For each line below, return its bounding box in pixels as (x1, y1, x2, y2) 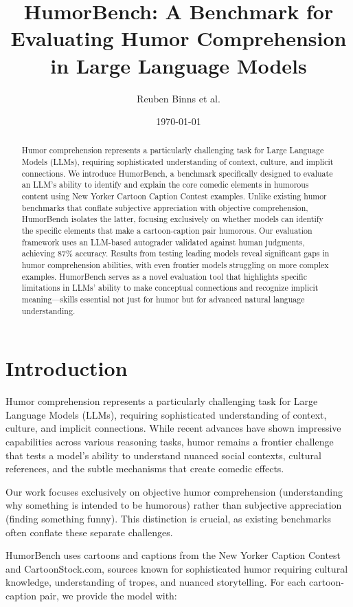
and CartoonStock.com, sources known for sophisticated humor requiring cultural (5, 561, 348, 575)
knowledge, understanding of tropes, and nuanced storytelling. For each (5, 575, 306, 589)
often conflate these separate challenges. (5, 525, 173, 539)
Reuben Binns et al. (137, 91, 220, 105)
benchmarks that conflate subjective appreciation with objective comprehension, (21, 201, 308, 213)
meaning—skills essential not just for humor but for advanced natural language (21, 294, 305, 305)
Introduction (5, 354, 128, 382)
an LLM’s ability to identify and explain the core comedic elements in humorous (21, 179, 309, 190)
